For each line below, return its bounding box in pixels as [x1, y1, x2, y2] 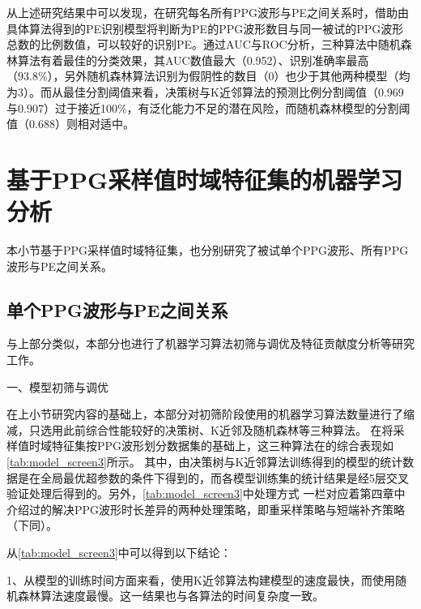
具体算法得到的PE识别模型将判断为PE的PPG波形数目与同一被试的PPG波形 [6, 19, 404, 36]
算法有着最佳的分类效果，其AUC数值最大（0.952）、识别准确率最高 [17, 51, 369, 68]
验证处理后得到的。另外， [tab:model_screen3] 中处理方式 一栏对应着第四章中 [6, 485, 406, 502]
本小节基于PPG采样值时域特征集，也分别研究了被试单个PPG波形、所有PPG [6, 242, 409, 259]
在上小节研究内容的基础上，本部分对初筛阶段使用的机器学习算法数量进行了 [6, 405, 403, 422]
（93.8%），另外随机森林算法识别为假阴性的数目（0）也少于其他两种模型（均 [6, 67, 410, 84]
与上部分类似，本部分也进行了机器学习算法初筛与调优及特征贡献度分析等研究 [6, 335, 415, 352]
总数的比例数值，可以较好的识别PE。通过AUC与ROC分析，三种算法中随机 [6, 36, 401, 53]
